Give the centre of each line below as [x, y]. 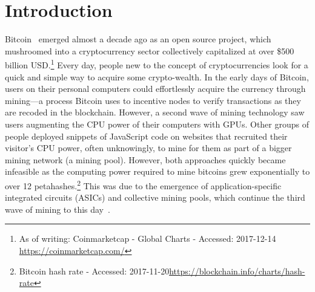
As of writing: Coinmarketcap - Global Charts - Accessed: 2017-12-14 [148, 238]
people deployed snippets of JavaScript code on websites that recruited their [146, 136]
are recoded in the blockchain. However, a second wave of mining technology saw [155, 112]
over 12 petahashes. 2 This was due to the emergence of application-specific [143, 184]
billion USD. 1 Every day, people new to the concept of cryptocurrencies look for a [157, 64]
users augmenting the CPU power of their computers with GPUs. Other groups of [157, 124]
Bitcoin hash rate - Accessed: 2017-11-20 [94, 271]
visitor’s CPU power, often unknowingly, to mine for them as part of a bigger [148, 148]
